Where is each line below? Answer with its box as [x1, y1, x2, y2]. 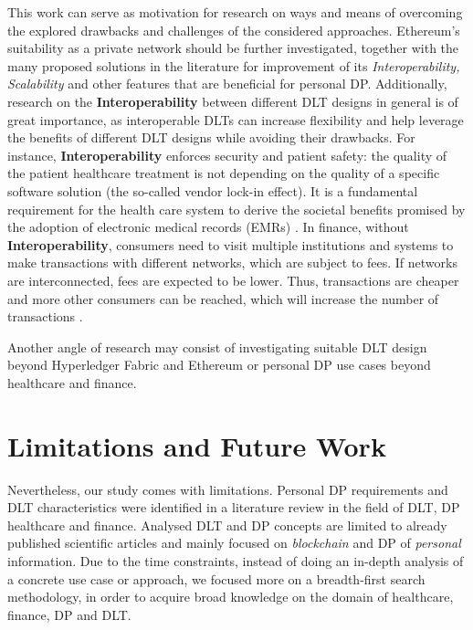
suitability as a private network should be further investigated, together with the [7, 38, 459, 58]
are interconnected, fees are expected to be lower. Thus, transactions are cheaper [7, 270, 459, 289]
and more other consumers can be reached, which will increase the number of [7, 289, 439, 308]
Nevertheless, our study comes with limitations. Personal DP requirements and [7, 479, 448, 499]
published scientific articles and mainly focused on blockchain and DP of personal [7, 533, 461, 552]
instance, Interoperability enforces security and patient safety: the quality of [7, 145, 447, 164]
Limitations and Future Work [7, 426, 386, 464]
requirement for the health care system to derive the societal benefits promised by [7, 199, 466, 218]
